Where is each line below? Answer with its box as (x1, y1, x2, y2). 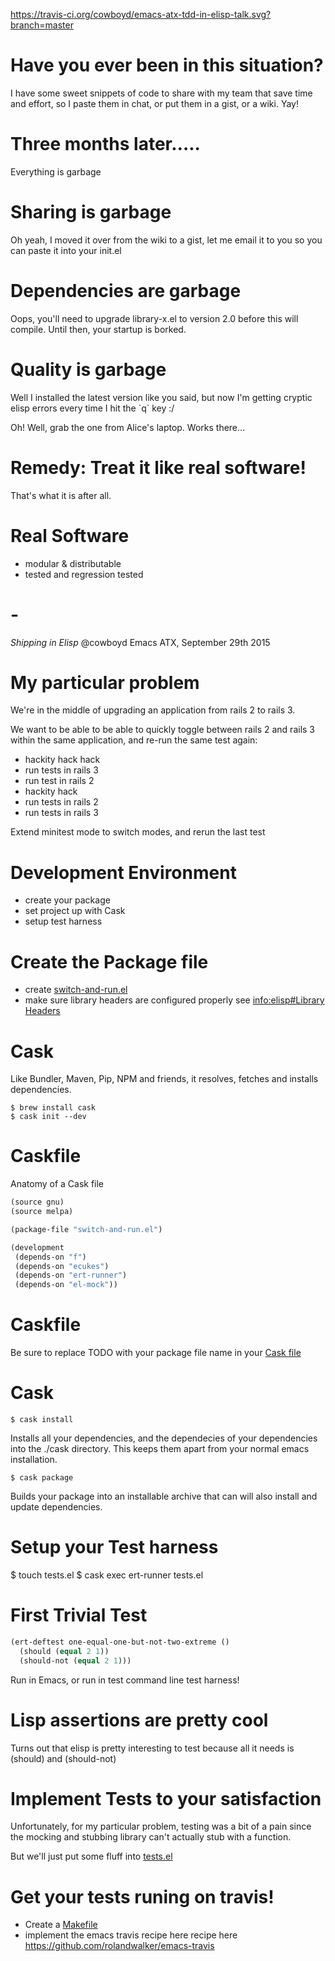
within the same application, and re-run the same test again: (10, 734, 258, 746)
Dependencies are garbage (10, 280, 242, 302)
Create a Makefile (24, 1919, 98, 1931)
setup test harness (24, 915, 103, 928)
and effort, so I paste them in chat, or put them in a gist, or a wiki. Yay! (10, 97, 299, 109)
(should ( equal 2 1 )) (19, 1646, 110, 1656)
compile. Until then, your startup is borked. (10, 323, 187, 335)
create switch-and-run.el (24, 984, 128, 996)
